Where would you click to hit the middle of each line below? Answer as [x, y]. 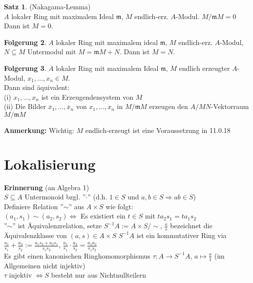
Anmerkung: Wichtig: [39, 130]
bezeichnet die [191, 226]
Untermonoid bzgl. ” [55, 197]
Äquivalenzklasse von [35, 235]
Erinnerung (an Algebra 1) [47, 187]
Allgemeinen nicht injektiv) [45, 265]
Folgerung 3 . [25, 68]
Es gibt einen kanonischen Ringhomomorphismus [77, 255]
